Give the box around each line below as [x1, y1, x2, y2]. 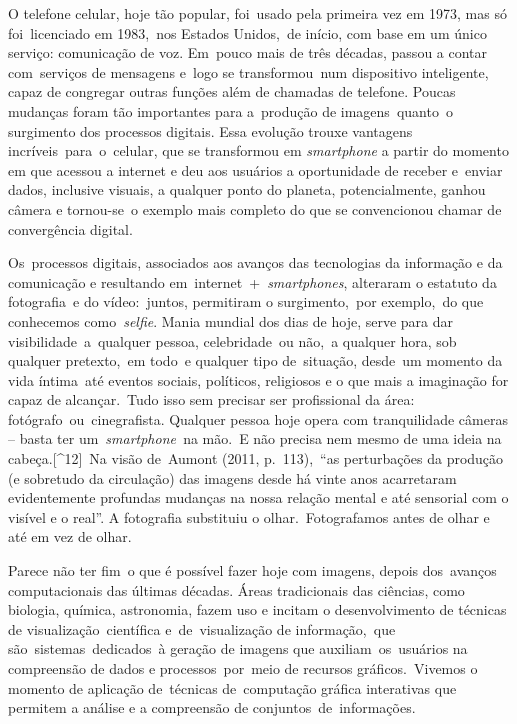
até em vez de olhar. [8, 526, 132, 547]
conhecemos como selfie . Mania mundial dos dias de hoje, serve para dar [8, 310, 454, 331]
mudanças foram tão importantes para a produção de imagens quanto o [8, 100, 453, 121]
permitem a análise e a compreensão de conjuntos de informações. [8, 697, 416, 718]
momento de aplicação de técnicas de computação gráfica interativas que [8, 677, 457, 698]
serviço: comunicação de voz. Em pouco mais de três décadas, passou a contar [8, 42, 488, 63]
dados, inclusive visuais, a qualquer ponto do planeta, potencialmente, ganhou [8, 179, 486, 200]
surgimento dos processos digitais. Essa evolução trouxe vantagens [8, 120, 413, 141]
